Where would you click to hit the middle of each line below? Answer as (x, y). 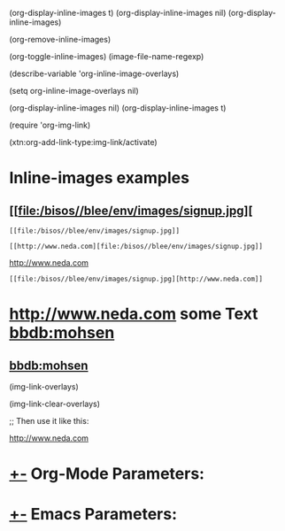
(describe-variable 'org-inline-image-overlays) (94, 73)
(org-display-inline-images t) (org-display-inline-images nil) (118, 13)
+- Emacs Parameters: (93, 515)
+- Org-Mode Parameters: (107, 474)
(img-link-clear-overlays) (54, 404)
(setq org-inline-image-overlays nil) (74, 91)
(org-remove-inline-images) (60, 39)
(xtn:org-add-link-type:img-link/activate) (83, 142)
